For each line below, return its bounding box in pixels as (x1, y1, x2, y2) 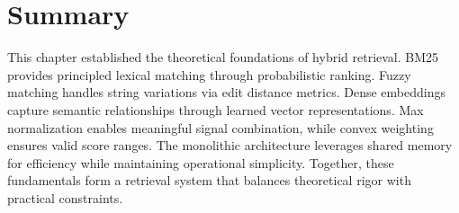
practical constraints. (7, 188, 123, 207)
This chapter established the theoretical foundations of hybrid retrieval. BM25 (7, 48, 439, 67)
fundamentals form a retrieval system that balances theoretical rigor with (7, 171, 411, 190)
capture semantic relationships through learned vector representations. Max (7, 100, 424, 119)
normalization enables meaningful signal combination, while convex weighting (7, 118, 434, 137)
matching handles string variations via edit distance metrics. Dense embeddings (7, 83, 445, 102)
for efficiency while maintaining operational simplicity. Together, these (7, 153, 394, 172)
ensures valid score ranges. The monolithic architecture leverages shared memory (7, 136, 453, 155)
